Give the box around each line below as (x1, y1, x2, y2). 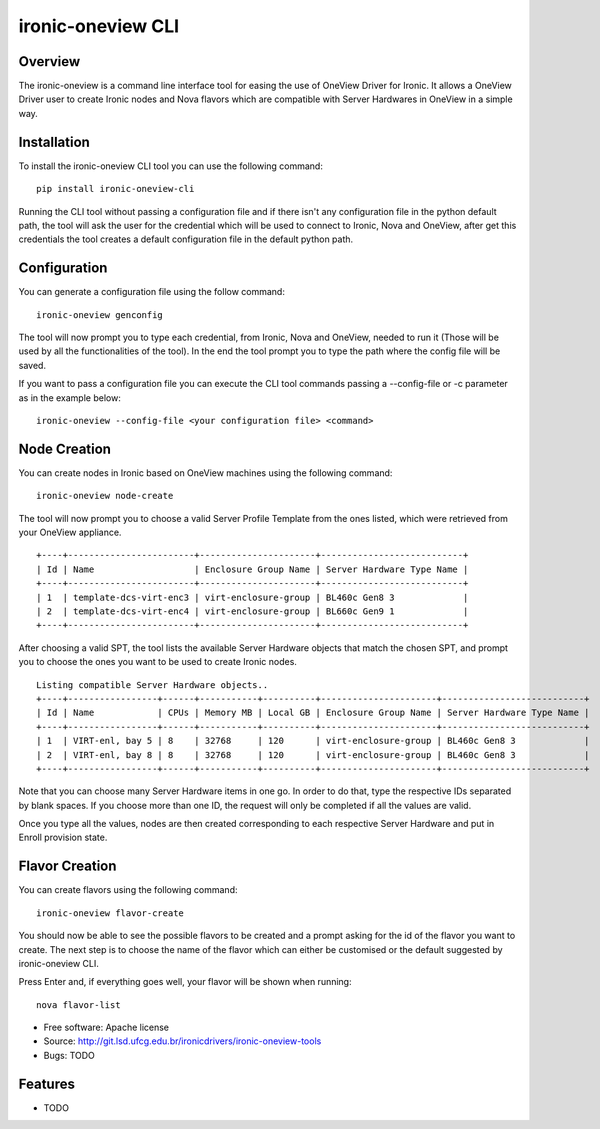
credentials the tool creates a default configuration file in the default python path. (18, 233, 354, 245)
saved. (18, 359, 47, 371)
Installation (18, 133, 90, 150)
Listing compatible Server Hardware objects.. (36, 679, 269, 690)
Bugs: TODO (43, 1049, 95, 1061)
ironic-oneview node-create (36, 490, 174, 502)
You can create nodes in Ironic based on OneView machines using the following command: (18, 466, 393, 479)
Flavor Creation (18, 858, 117, 875)
